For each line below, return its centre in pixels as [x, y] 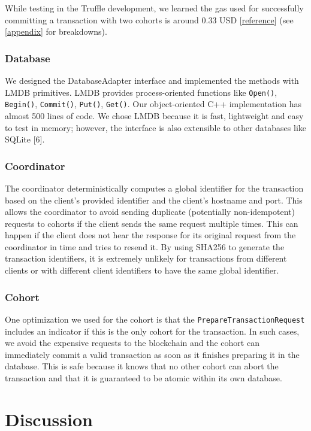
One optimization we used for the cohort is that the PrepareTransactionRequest [155, 319]
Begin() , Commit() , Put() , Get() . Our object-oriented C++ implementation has [153, 104]
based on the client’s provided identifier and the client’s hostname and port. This [154, 200]
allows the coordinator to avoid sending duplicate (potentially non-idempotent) [150, 212]
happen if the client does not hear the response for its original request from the [150, 235]
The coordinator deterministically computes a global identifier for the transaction [154, 188]
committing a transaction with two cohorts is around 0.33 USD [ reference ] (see [149, 19]
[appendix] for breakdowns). [56, 31]
